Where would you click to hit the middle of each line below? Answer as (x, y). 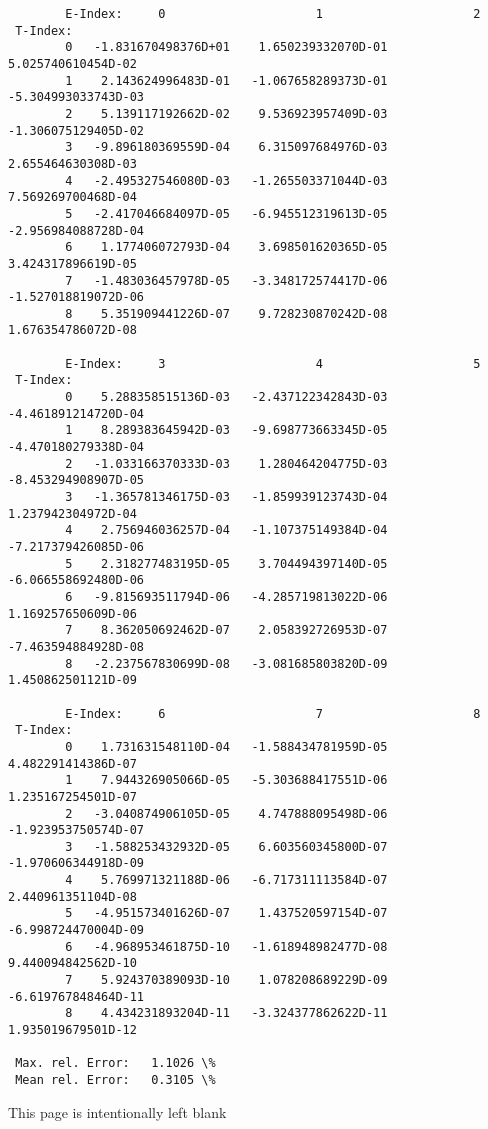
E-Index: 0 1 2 (273, 14)
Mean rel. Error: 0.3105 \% (115, 1080)
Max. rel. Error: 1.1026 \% (115, 1063)
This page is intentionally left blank (117, 1111)
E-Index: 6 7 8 (273, 713)
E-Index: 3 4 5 (273, 363)
